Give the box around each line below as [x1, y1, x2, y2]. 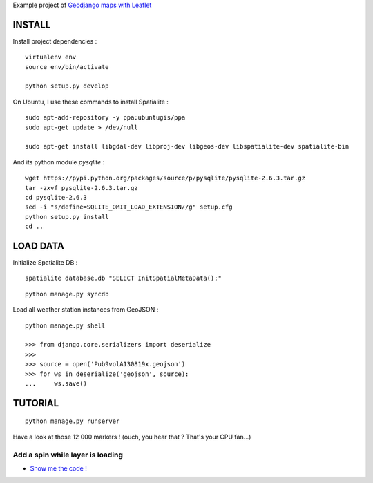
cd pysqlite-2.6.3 [25, 193, 88, 201]
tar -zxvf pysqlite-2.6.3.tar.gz [25, 184, 138, 191]
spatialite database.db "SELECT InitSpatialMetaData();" [25, 274, 222, 283]
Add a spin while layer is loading [12, 450, 124, 460]
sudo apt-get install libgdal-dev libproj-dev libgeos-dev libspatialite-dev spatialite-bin [25, 142, 350, 151]
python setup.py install [25, 213, 109, 220]
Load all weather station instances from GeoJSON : [12, 305, 159, 314]
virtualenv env [25, 53, 77, 61]
